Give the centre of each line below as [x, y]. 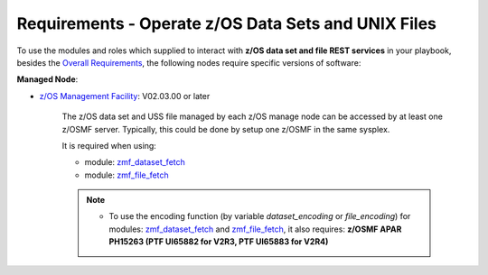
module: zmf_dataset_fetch [135, 162]
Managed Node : [47, 79]
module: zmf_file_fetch [127, 175]
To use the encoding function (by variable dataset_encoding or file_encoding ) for [260, 216]
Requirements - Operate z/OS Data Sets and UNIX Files [227, 23]
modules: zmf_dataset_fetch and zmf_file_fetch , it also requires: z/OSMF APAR [255, 229]
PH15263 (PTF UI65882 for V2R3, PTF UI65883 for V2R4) [219, 242]
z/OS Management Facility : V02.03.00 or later [125, 96]
